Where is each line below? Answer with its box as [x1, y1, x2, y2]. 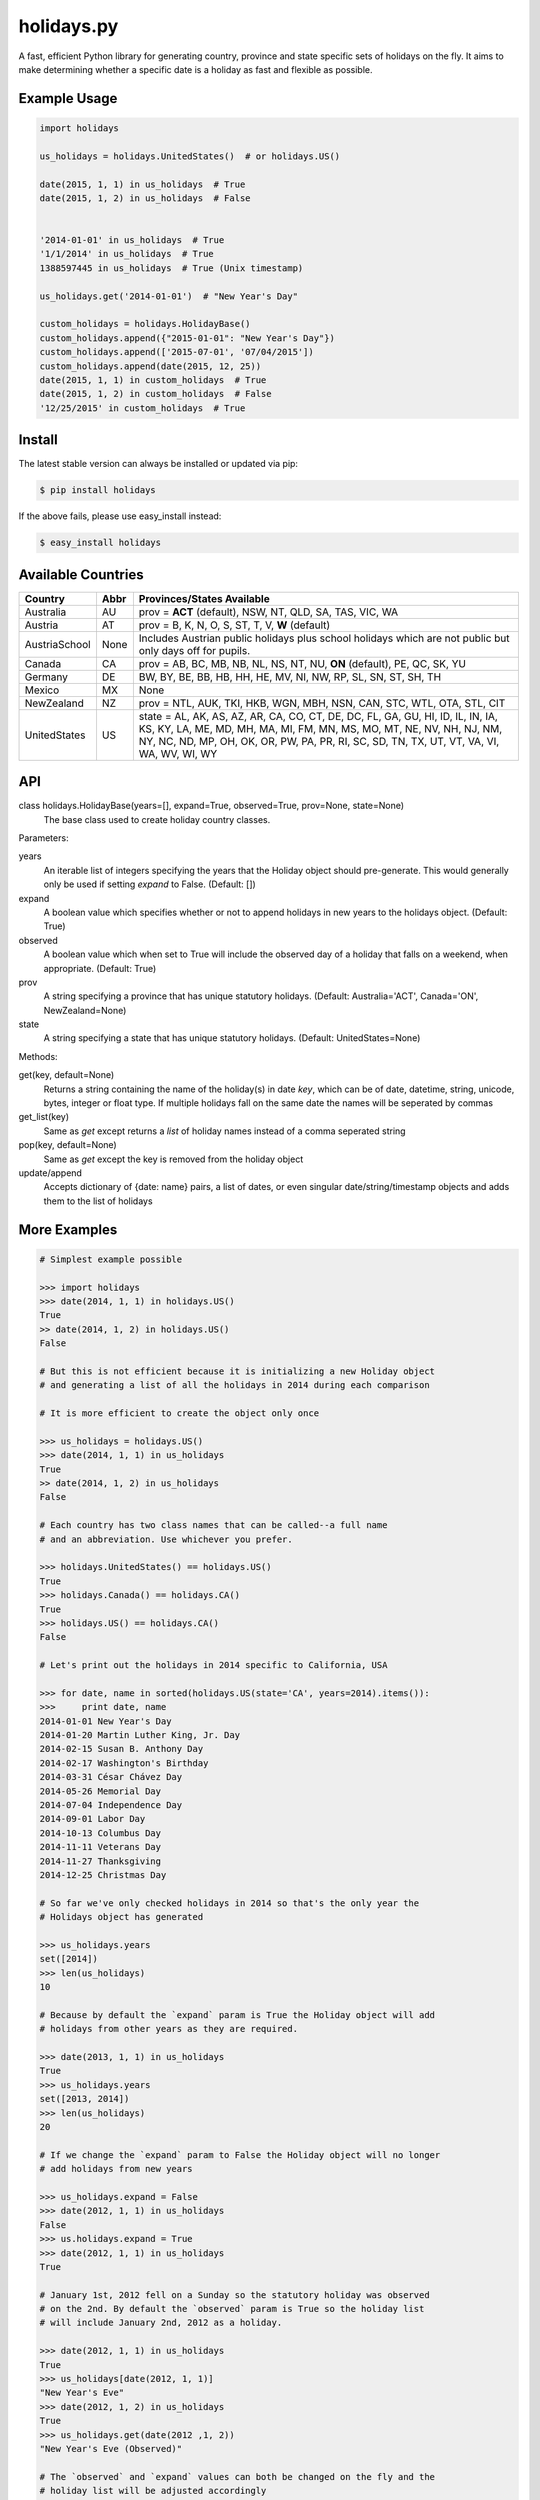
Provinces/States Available [138, 591, 270, 605]
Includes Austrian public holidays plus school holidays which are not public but [138, 631, 510, 645]
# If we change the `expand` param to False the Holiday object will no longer [39, 2149, 441, 2160]
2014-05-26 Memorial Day [39, 1785, 162, 1797]
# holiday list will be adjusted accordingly [39, 2485, 267, 2497]
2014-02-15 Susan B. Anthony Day [39, 1743, 204, 1755]
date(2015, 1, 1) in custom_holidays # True [39, 374, 267, 385]
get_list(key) [18, 1111, 70, 1123]
